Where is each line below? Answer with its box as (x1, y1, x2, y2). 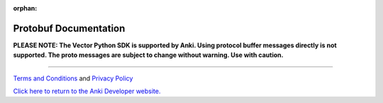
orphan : (13, 4, 38, 12)
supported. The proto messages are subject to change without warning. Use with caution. (13, 51, 284, 59)
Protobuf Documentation (13, 22, 126, 35)
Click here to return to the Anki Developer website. (13, 87, 161, 95)
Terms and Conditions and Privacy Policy (13, 74, 133, 83)
